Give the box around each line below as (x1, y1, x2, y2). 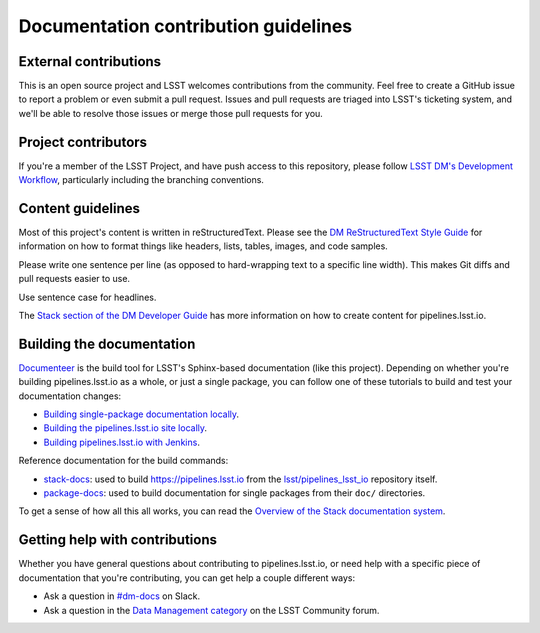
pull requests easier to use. (18, 273, 130, 285)
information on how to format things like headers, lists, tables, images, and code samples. (18, 240, 389, 252)
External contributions (18, 53, 162, 70)
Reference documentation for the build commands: (18, 455, 229, 467)
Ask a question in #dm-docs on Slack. (43, 590, 201, 602)
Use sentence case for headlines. (18, 291, 157, 303)
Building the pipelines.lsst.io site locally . (43, 422, 208, 434)
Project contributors (18, 133, 148, 150)
